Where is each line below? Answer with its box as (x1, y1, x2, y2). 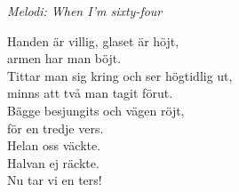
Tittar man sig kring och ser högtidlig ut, (7, 66, 233, 84)
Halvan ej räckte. (7, 153, 100, 172)
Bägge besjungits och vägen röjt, (7, 100, 185, 119)
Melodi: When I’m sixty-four (7, 2, 163, 20)
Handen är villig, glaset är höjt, (7, 31, 179, 50)
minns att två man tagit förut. (7, 84, 173, 102)
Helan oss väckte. (7, 136, 101, 155)
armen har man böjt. (7, 49, 122, 68)
